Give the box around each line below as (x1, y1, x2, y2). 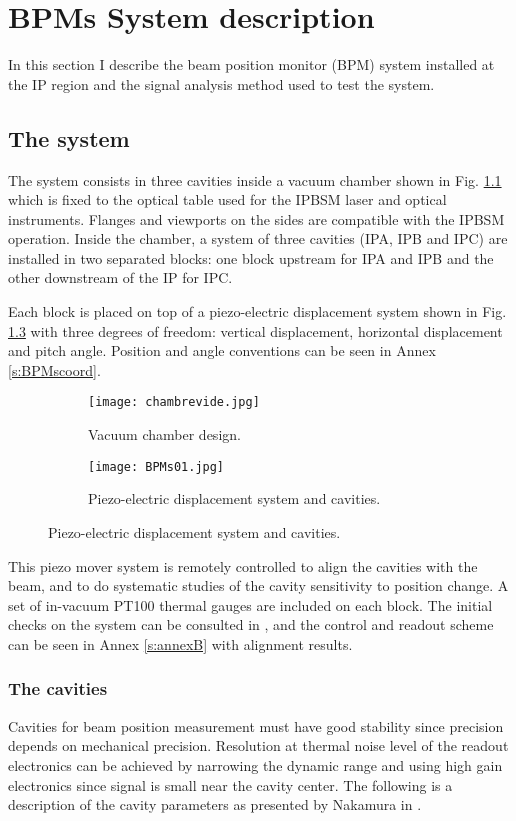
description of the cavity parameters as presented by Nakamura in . (8, 794, 422, 815)
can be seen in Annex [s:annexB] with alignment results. (8, 633, 353, 654)
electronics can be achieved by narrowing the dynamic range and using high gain (8, 754, 503, 775)
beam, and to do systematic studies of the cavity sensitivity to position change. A (8, 575, 509, 596)
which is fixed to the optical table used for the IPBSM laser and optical (8, 189, 447, 210)
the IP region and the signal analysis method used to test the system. (8, 73, 435, 94)
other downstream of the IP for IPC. (8, 267, 233, 288)
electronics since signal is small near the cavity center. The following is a (8, 774, 453, 795)
